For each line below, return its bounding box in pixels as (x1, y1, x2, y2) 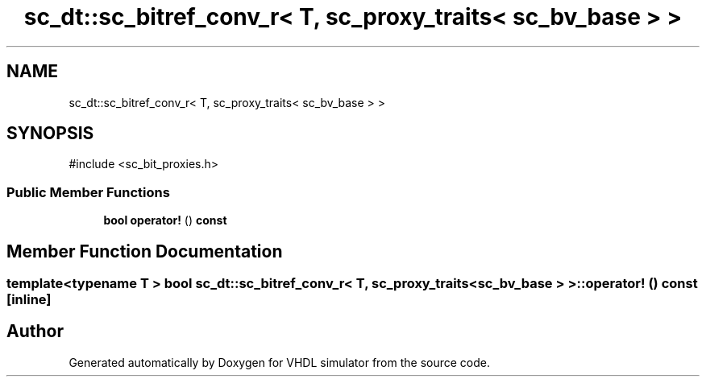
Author (6, 321, 64, 342)
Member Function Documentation (6, 241, 283, 262)
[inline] (6, 291, 52, 308)
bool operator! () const (103, 213, 227, 228)
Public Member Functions (6, 183, 170, 200)
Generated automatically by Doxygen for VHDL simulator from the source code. (69, 355, 491, 369)
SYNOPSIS (6, 123, 94, 144)
